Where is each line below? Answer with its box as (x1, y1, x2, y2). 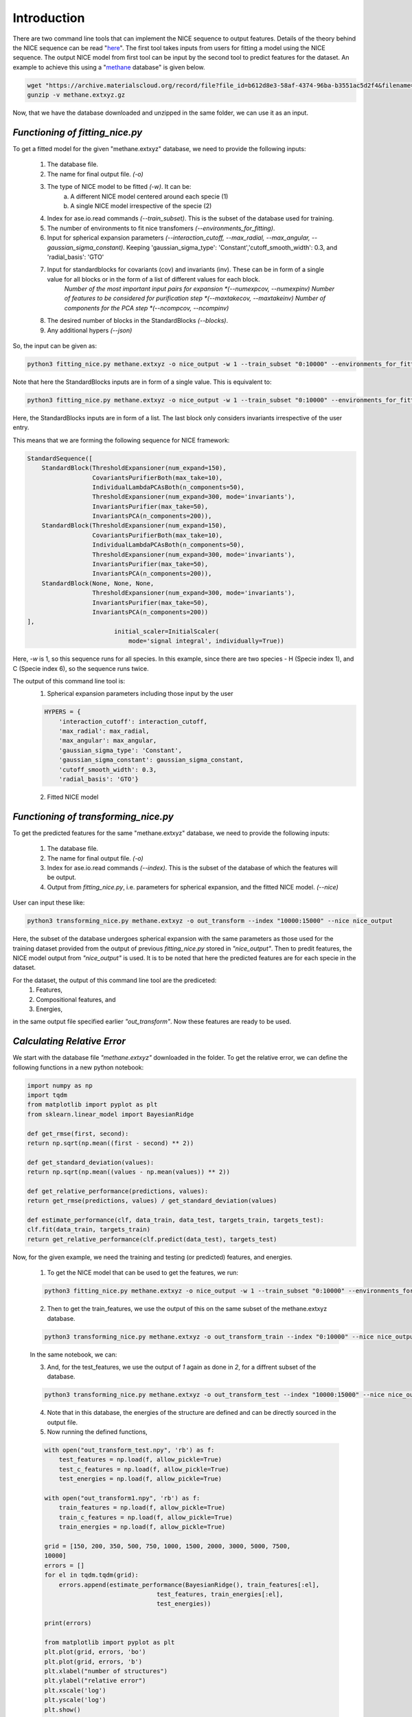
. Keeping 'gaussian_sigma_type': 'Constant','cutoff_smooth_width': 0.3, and (122, 243, 338, 251)
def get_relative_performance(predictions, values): (27, 1187, 209, 1195)
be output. (47, 873, 77, 882)
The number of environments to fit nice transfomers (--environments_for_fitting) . (47, 224, 275, 232)
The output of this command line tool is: (12, 676, 126, 685)
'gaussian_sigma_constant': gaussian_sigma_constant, (58, 756, 244, 764)
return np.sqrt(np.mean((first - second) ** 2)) (27, 1139, 194, 1147)
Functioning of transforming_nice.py (12, 810, 174, 822)
